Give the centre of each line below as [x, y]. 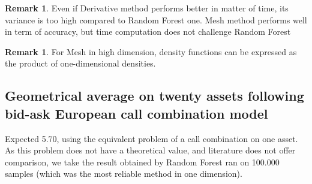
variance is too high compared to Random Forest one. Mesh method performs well [156, 19]
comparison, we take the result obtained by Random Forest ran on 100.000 [142, 162]
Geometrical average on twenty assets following [154, 96]
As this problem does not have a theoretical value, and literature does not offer [150, 150]
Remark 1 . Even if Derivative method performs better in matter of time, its [147, 8]
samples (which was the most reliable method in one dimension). [124, 174]
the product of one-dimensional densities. [80, 63]
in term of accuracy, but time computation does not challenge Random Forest [148, 31]
